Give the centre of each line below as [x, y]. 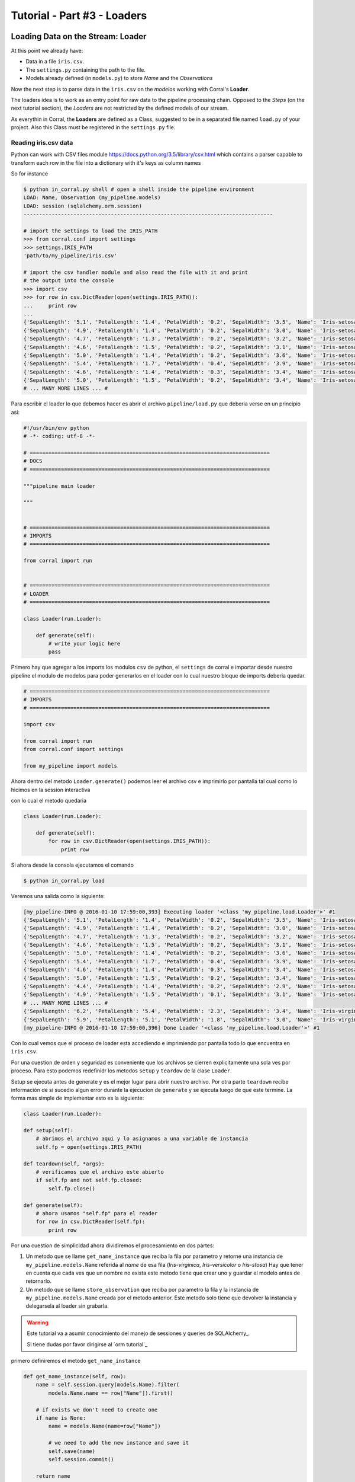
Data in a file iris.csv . [55, 62]
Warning [38, 1323]
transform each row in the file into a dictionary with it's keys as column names [106, 162]
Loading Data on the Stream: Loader [79, 36]
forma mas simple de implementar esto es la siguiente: [78, 1098]
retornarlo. [38, 1281]
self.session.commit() [81, 1459]
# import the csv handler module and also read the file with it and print [136, 272]
